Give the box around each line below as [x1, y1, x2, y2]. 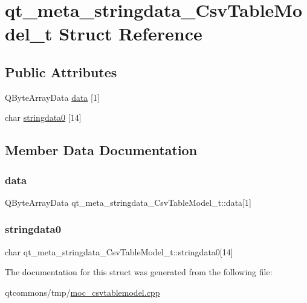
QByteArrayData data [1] [5, 91, 100, 103]
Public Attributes [5, 62, 117, 81]
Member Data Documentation [5, 141, 198, 159]
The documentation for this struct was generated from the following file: [5, 266, 273, 278]
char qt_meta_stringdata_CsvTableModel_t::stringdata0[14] [5, 245, 233, 258]
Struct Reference [59, 21, 202, 46]
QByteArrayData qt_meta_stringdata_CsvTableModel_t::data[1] [5, 196, 251, 208]
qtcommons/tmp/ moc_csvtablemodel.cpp [5, 285, 160, 298]
